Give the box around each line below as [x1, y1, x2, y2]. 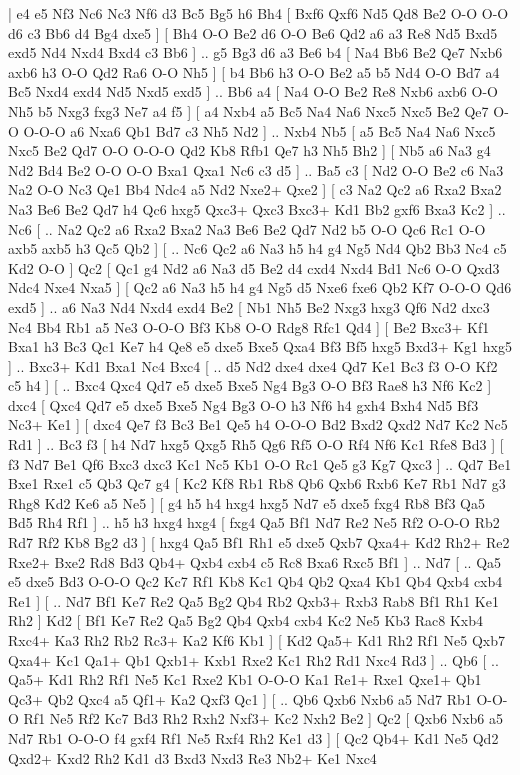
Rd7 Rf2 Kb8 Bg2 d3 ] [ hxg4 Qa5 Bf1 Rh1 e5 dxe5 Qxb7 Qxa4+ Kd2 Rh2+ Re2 [8, 532, 510, 553]
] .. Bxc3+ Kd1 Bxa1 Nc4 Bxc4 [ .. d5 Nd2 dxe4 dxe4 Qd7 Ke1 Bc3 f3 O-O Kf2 [8, 355, 498, 376]
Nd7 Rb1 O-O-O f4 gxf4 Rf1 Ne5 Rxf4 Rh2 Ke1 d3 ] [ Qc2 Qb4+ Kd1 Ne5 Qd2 [8, 727, 499, 748]
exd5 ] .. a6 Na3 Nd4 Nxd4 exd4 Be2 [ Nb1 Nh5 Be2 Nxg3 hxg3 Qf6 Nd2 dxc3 [8, 296, 490, 317]
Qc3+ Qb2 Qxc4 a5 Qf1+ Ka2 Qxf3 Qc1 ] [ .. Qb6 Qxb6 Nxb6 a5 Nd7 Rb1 [8, 688, 472, 709]
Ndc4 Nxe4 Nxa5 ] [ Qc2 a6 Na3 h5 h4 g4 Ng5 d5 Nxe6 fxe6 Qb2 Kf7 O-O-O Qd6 [8, 277, 512, 298]
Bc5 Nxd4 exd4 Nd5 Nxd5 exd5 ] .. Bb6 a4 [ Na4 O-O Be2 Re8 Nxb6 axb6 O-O [8, 81, 498, 102]
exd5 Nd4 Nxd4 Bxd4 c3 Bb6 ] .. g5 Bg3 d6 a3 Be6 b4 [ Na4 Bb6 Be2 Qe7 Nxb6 [8, 42, 503, 63]
